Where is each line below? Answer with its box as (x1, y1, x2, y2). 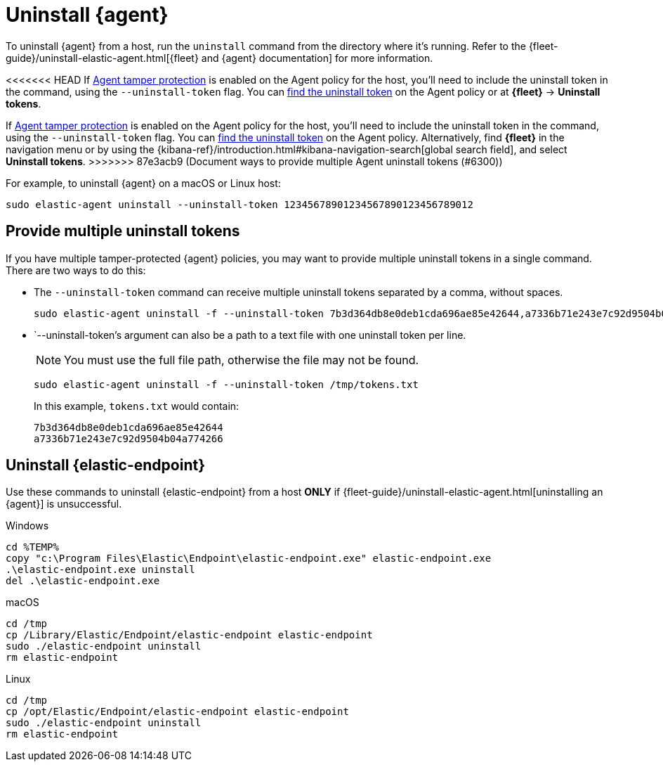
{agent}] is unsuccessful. (6, 498, 122, 510)
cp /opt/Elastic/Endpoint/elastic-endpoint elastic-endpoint (6, 706, 349, 718)
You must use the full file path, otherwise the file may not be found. (64, 352, 419, 367)
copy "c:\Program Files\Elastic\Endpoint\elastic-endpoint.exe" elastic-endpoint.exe (6, 553, 492, 565)
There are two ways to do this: (6, 264, 146, 276)
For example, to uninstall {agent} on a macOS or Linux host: (6, 176, 281, 189)
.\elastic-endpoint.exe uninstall (6, 564, 195, 576)
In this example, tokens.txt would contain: (34, 399, 239, 412)
